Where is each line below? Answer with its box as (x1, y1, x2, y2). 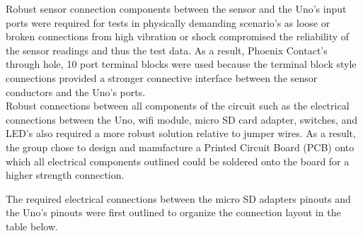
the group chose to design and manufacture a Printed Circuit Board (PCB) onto (6, 139, 355, 154)
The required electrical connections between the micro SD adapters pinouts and (6, 191, 351, 206)
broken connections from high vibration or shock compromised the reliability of (6, 29, 350, 44)
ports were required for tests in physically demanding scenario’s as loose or (6, 15, 330, 30)
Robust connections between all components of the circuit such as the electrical (6, 98, 350, 113)
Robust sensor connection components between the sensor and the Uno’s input (6, 1, 347, 16)
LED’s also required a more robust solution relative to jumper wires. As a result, (6, 126, 356, 141)
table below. (6, 218, 58, 233)
